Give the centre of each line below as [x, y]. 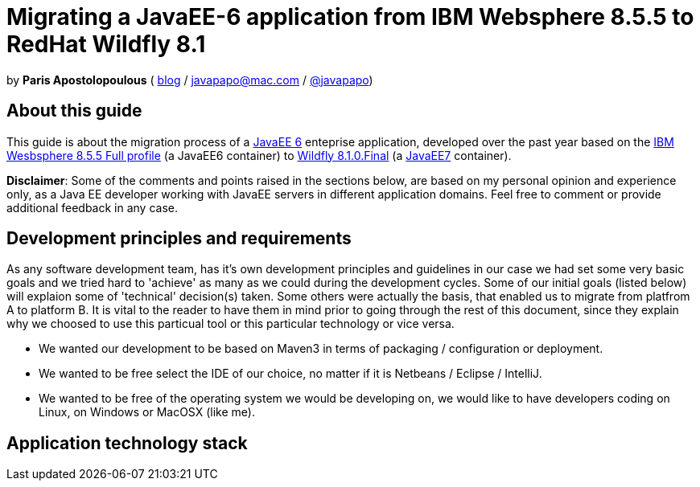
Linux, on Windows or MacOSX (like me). [147, 412]
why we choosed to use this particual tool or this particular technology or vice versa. [231, 324]
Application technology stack [127, 443]
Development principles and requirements [179, 239]
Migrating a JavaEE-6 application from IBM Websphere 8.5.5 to [350, 17]
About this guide [74, 111]
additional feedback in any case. [92, 207]
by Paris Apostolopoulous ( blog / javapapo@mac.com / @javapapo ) [190, 80]
